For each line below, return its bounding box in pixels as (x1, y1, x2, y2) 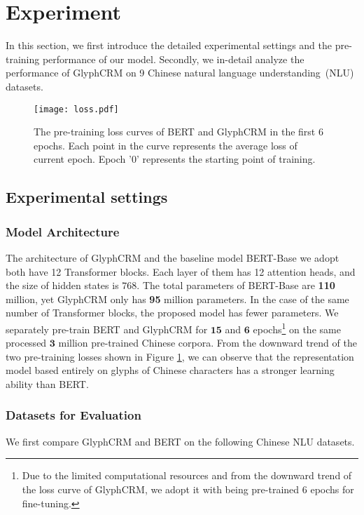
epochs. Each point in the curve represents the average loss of (34, 138, 297, 152)
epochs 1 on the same (253, 319, 341, 336)
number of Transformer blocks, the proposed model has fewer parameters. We (6, 305, 339, 320)
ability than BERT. (6, 376, 89, 391)
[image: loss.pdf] (34, 104, 119, 114)
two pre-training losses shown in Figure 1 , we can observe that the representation (6, 349, 354, 363)
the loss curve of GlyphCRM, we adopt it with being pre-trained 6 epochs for (22, 481, 354, 496)
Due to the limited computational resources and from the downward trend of (22, 468, 352, 483)
